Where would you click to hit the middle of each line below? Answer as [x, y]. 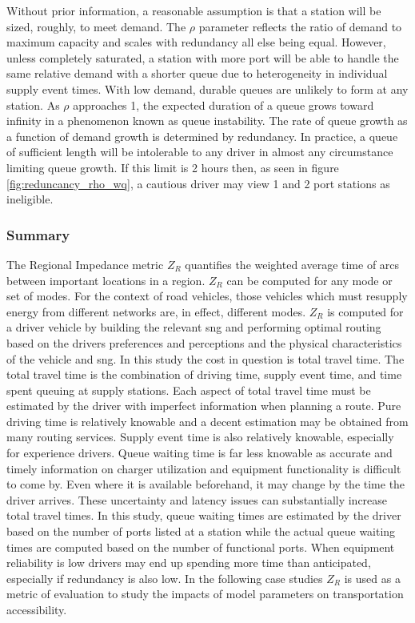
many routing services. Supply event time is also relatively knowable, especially [200, 437]
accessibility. [37, 609]
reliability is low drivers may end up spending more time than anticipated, [189, 563]
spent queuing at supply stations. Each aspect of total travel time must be [189, 390]
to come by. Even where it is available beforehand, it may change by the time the [206, 484]
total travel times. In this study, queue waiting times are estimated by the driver [204, 515]
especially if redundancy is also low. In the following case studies [165, 578]
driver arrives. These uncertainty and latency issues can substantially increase [197, 499]
